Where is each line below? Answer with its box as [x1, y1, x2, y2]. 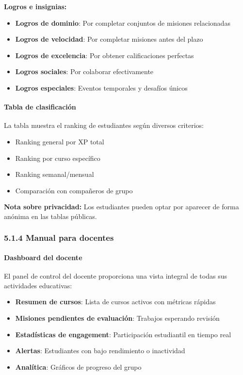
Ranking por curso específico [15, 153, 100, 163]
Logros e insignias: [4, 1, 67, 11]
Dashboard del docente [4, 252, 82, 262]
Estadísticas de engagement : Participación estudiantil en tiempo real [15, 329, 231, 339]
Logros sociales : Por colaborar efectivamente [15, 66, 154, 77]
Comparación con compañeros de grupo [15, 185, 133, 195]
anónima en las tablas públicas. [4, 211, 97, 221]
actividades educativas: [4, 280, 72, 290]
